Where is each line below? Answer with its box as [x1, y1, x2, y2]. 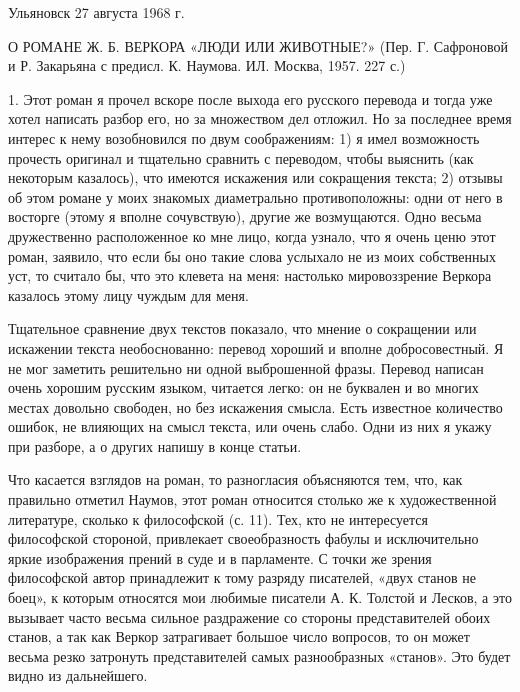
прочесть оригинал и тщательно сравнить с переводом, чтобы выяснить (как [8, 147, 474, 168]
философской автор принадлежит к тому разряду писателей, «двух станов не [8, 567, 476, 588]
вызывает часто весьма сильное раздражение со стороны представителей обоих [8, 606, 491, 627]
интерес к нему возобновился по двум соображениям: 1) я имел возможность [8, 127, 480, 148]
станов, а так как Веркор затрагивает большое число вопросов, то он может [8, 626, 470, 647]
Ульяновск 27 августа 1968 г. [8, 2, 185, 22]
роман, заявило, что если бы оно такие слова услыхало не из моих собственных [8, 245, 496, 266]
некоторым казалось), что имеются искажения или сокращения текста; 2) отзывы [8, 167, 503, 188]
